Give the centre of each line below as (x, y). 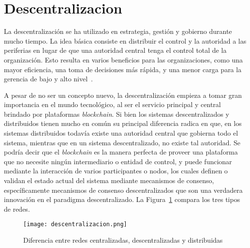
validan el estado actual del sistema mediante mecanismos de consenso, (109, 180)
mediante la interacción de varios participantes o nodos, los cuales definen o (116, 171)
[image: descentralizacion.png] (75, 225)
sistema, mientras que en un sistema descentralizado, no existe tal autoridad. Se (122, 142)
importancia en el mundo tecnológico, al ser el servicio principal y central (112, 104)
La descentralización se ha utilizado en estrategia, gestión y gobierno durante (118, 31)
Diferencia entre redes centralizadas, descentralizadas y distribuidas (123, 240)
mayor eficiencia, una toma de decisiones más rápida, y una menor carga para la (123, 69)
